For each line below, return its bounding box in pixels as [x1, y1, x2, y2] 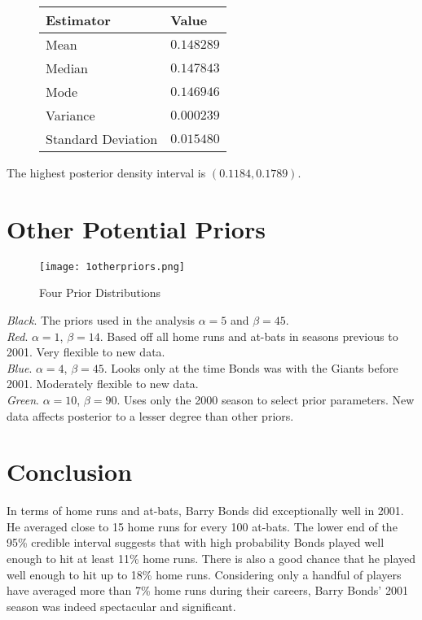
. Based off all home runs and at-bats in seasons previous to [99, 327, 398, 344]
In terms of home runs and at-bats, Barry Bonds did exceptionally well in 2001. [7, 502, 404, 519]
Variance [46, 106, 95, 124]
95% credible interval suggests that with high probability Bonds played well [7, 534, 385, 551]
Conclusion [7, 455, 133, 488]
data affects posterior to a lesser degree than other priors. [7, 407, 294, 424]
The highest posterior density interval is [7, 164, 206, 181]
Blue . [7, 359, 33, 376]
